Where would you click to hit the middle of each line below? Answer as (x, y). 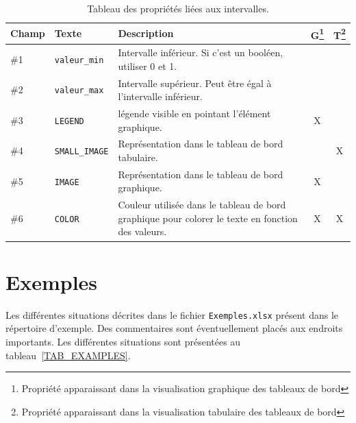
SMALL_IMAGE (81, 152)
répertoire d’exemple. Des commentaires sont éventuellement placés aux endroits (174, 328)
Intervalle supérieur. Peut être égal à (195, 83)
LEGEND (69, 121)
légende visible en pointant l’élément (194, 113)
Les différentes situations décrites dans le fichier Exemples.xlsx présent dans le (172, 314)
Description (146, 33)
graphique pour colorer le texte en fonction (208, 218)
